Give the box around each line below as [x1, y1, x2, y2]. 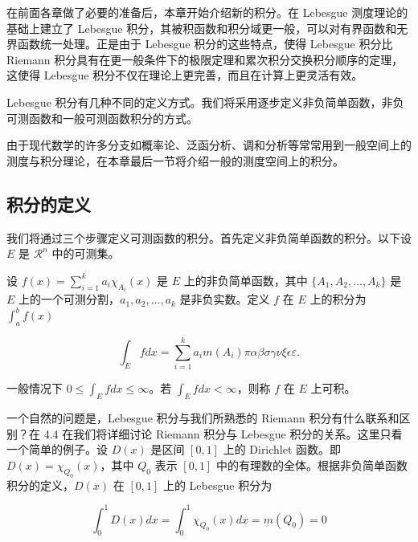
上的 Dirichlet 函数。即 [223, 441, 342, 458]
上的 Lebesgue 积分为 [162, 476, 273, 493]
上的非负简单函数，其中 [183, 271, 308, 288]
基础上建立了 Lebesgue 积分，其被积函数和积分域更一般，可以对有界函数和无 [6, 19, 408, 36]
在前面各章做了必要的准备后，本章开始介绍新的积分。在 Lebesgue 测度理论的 [6, 4, 408, 20]
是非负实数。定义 [179, 291, 270, 308]
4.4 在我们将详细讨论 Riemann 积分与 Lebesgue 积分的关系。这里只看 [43, 425, 403, 442]
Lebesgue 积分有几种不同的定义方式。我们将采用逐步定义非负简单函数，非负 [6, 93, 404, 110]
